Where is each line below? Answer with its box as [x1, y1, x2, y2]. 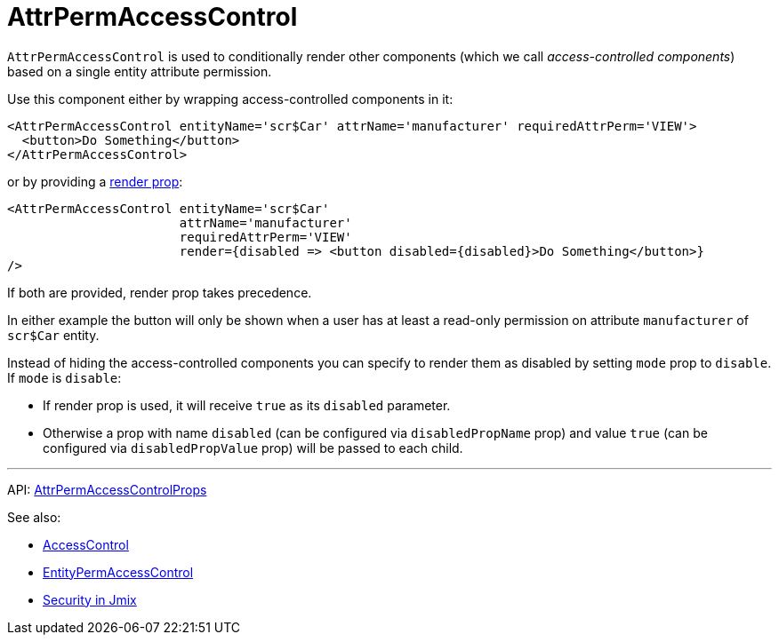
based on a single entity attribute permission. [7, 63, 272, 79]
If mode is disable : [7, 369, 122, 385]
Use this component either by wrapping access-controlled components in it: [7, 91, 454, 107]
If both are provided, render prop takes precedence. [7, 284, 312, 300]
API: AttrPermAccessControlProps [7, 481, 207, 497]
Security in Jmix [43, 591, 137, 607]
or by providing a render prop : [7, 173, 183, 189]
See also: [7, 509, 61, 525]
